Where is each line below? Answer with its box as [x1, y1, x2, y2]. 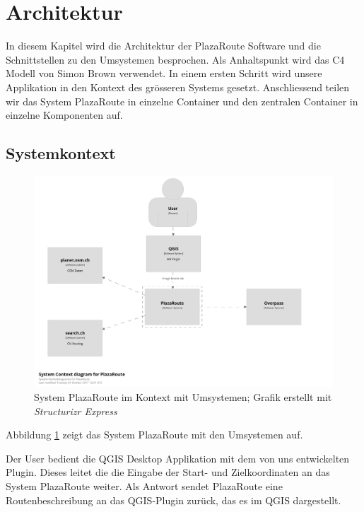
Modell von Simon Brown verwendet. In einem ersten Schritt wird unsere [6, 66, 322, 81]
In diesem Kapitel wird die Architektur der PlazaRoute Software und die [6, 38, 321, 53]
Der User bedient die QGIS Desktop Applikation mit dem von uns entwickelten [6, 450, 350, 465]
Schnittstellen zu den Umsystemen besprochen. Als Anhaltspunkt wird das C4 [6, 52, 345, 66]
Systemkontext [6, 142, 116, 164]
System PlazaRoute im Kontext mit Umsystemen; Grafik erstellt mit [34, 390, 332, 405]
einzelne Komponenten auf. [6, 107, 123, 122]
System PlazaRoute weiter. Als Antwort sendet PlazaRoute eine [6, 478, 283, 493]
